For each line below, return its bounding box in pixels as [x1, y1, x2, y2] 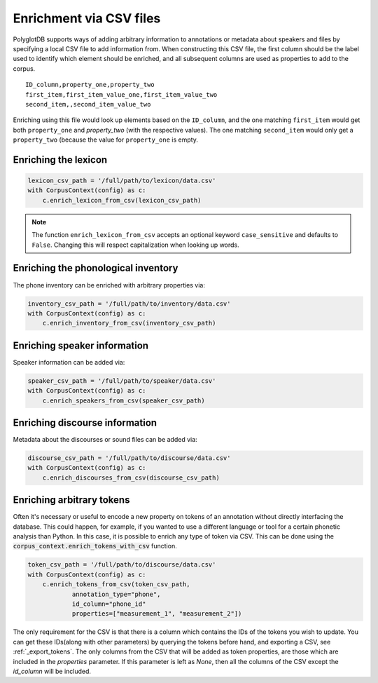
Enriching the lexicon [13, 154, 108, 165]
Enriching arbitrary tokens [13, 494, 130, 506]
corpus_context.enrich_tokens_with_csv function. [13, 542, 178, 550]
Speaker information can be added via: [13, 358, 125, 366]
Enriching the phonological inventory [13, 262, 178, 274]
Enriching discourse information [13, 417, 157, 428]
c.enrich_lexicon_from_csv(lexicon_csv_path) [42, 196, 202, 204]
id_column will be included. [13, 667, 91, 675]
